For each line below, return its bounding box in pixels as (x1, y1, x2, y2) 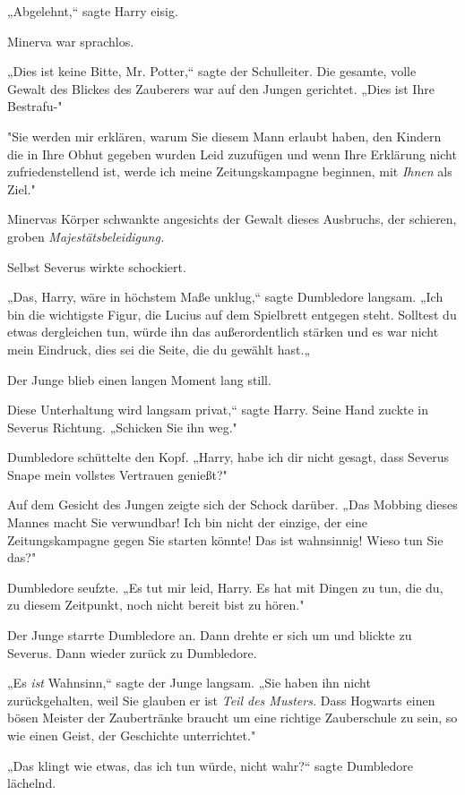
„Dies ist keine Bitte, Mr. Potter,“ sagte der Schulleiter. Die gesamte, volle (7, 62, 417, 81)
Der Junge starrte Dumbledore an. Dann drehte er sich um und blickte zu (7, 626, 412, 645)
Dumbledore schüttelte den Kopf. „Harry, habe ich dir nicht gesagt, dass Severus (7, 448, 450, 466)
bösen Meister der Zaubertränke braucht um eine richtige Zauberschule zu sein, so (7, 708, 458, 727)
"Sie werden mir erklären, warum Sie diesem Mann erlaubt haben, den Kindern (7, 126, 442, 145)
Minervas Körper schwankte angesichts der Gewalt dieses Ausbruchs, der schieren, (7, 209, 457, 228)
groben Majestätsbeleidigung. (7, 227, 165, 245)
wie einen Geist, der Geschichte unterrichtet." (7, 726, 256, 744)
